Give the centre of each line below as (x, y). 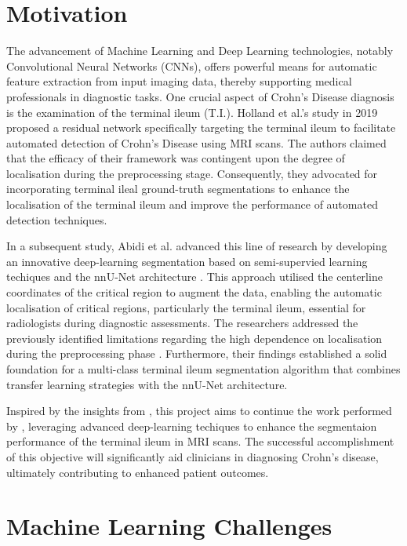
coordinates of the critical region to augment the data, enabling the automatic (194, 292)
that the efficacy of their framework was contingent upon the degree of (176, 158)
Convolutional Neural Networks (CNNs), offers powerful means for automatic (192, 66)
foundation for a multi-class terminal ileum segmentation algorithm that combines (203, 369)
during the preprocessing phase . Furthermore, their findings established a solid (197, 353)
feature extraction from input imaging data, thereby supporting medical (179, 81)
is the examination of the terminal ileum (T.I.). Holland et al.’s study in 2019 (192, 112)
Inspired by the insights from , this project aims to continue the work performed (199, 411)
